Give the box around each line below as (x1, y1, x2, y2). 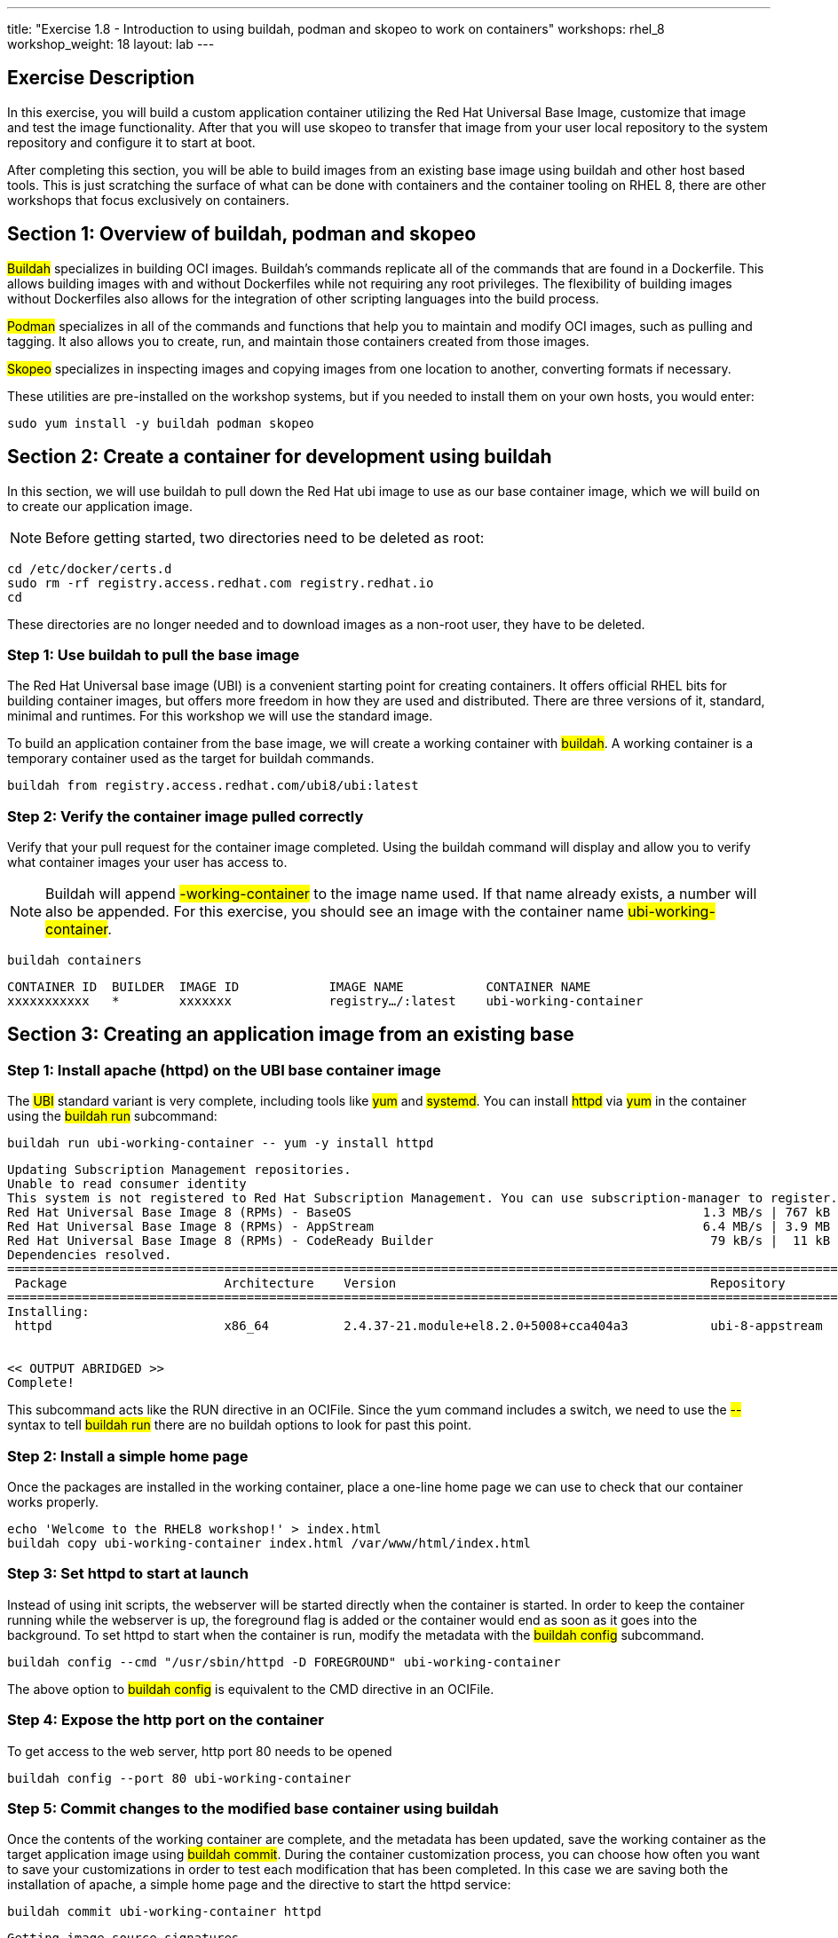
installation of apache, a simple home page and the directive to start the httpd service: (7, 1877, 511, 1893)
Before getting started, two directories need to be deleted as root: (45, 528, 485, 547)
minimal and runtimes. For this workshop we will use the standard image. (7, 708, 433, 724)
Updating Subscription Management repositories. (7, 1162, 352, 1178)
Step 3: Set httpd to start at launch (7, 1564, 249, 1583)
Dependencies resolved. (7, 1248, 172, 1263)
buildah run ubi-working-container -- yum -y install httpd (7, 1136, 434, 1151)
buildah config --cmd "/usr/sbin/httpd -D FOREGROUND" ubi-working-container (7, 1654, 561, 1669)
